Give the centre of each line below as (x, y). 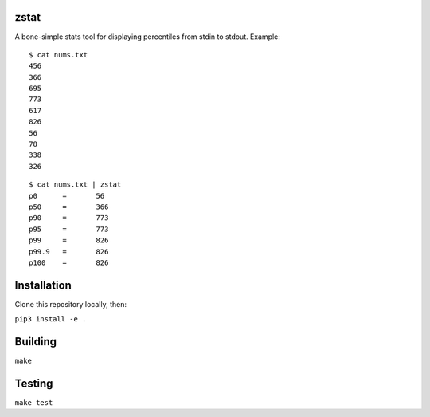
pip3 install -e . (51, 319)
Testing (34, 383)
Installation (43, 285)
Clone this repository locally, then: (71, 304)
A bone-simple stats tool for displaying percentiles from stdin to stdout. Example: (147, 37)
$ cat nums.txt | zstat (75, 185)
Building (36, 342)
